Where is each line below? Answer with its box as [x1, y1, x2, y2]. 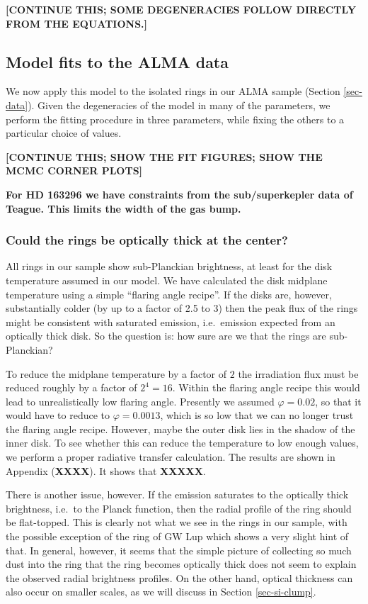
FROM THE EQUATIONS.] [6, 16, 148, 30]
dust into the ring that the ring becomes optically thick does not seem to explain [6, 557, 357, 571]
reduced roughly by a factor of [6, 380, 137, 395]
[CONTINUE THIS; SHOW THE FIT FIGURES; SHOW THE [6, 149, 323, 164]
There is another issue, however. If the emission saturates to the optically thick [6, 487, 349, 502]
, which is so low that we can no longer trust [160, 408, 354, 423]
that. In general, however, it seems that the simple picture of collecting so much [6, 542, 352, 557]
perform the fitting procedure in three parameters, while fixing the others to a [6, 111, 345, 126]
